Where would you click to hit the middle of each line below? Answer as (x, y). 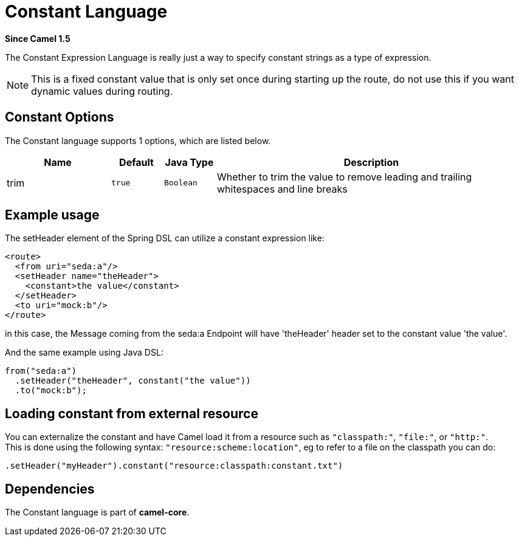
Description (371, 162)
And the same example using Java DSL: (84, 353)
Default (136, 162)
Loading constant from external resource (132, 413)
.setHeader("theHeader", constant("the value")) (133, 381)
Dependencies (50, 489)
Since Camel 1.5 (38, 38)
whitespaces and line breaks (282, 189)
